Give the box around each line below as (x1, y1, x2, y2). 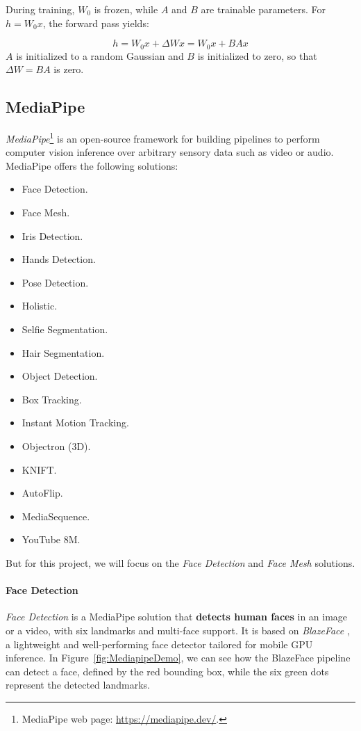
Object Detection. (22, 369, 98, 383)
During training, (6, 2, 75, 16)
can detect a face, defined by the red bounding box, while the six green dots (6, 664, 329, 678)
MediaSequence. (22, 508, 90, 523)
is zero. (53, 62, 84, 77)
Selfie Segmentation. (22, 322, 108, 337)
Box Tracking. (22, 392, 82, 406)
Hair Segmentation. (22, 345, 105, 360)
